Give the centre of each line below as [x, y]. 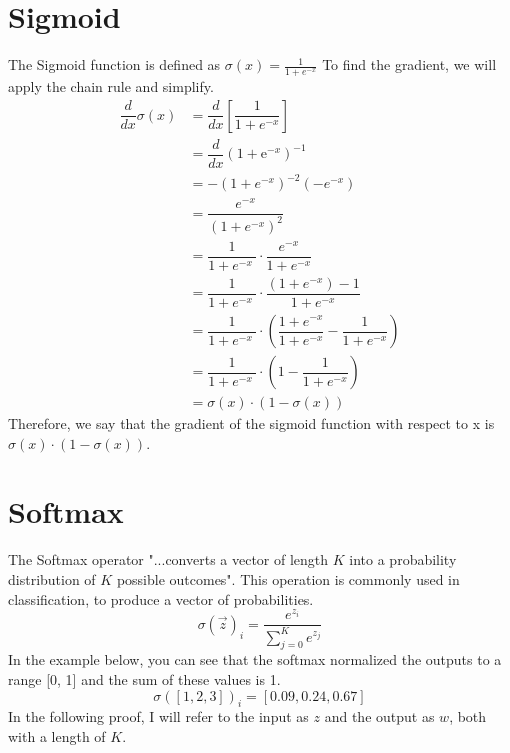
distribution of [52, 578]
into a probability [403, 559]
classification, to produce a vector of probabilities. [161, 598]
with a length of [57, 736]
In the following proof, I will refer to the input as [158, 716]
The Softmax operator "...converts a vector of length [168, 559]
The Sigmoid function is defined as [114, 64]
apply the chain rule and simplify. [111, 85]
